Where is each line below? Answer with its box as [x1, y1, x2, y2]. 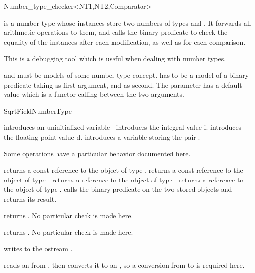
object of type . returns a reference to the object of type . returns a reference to [4, 174, 244, 184]
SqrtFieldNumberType [4, 105, 72, 116]
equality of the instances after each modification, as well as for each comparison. [4, 36, 246, 47]
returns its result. [4, 193, 57, 204]
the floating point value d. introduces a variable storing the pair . [4, 131, 200, 142]
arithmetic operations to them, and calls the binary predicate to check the [4, 27, 227, 37]
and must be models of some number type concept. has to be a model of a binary [4, 69, 249, 80]
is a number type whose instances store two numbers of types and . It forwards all [4, 17, 251, 28]
